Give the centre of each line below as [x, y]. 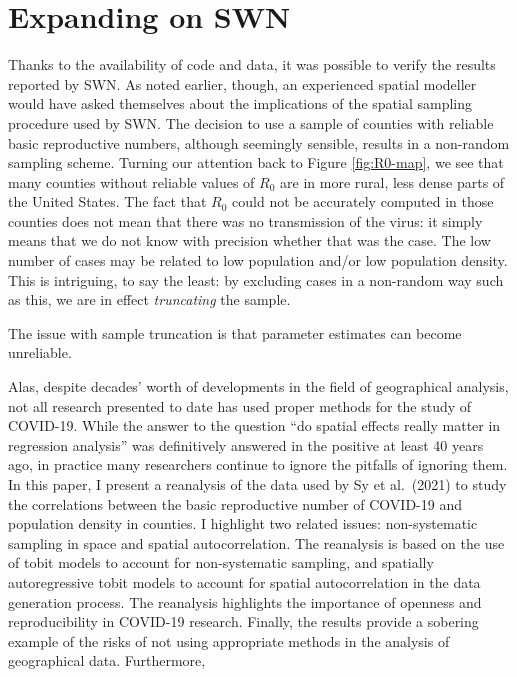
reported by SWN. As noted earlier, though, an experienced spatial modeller [242, 83]
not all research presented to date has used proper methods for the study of [240, 405]
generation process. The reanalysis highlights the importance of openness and [245, 601]
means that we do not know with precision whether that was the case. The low [249, 240]
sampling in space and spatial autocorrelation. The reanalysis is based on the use [256, 542]
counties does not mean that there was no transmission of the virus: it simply [245, 220]
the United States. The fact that [107, 201]
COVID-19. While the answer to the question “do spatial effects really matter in [254, 425]
